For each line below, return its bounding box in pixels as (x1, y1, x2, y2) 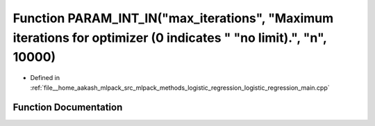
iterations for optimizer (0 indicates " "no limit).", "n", (12, 30, 327, 45)
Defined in (30, 74, 60, 82)
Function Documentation (12, 102, 123, 113)
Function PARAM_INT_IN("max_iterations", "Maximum (12, 10, 334, 26)
